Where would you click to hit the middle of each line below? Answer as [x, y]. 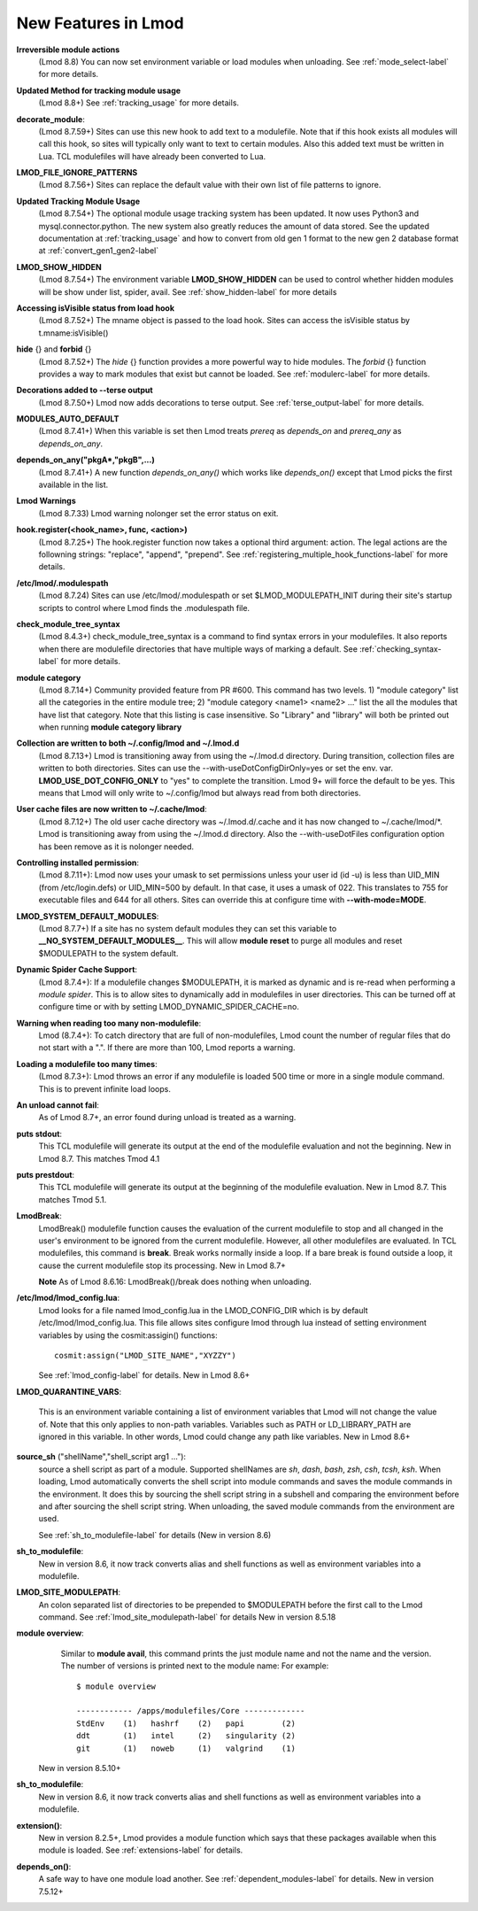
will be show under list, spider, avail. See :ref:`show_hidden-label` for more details [188, 291]
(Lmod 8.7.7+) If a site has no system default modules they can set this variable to [188, 928]
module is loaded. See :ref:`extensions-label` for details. [141, 1850]
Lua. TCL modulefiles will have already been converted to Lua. [152, 156]
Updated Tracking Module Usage [78, 201]
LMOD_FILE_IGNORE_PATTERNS [77, 173]
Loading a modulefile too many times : [87, 1064]
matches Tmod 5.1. [73, 1199]
